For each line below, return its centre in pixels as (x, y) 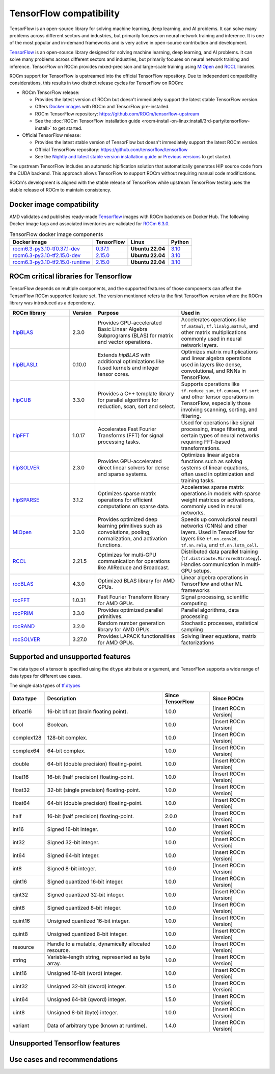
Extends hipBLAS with (124, 355)
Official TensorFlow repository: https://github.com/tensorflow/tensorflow (111, 149)
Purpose (108, 313)
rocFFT (21, 600)
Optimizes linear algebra (210, 455)
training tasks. (198, 480)
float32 (21, 790)
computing (194, 603)
